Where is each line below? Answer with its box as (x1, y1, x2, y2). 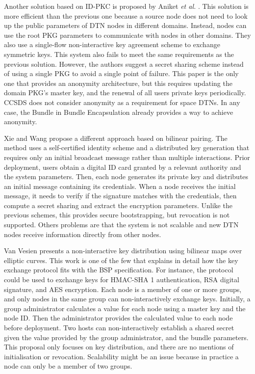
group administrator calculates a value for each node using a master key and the (4, 303, 246, 313)
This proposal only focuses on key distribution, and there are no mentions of (4, 342, 234, 352)
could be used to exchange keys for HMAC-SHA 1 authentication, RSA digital (4, 274, 239, 285)
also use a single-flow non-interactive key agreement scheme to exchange (4, 39, 220, 50)
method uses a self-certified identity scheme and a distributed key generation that (4, 142, 250, 153)
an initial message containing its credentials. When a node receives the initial (4, 181, 236, 191)
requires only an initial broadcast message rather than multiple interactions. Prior (4, 152, 250, 162)
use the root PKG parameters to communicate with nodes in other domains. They (4, 29, 251, 40)
